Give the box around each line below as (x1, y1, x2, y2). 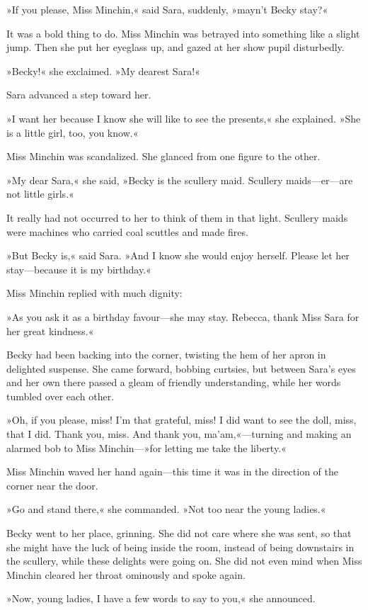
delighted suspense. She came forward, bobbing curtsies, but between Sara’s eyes (6, 361, 356, 375)
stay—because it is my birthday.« (6, 261, 151, 276)
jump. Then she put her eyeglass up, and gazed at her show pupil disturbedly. (6, 40, 345, 55)
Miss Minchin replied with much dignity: (6, 286, 183, 300)
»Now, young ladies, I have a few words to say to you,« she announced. (6, 591, 316, 606)
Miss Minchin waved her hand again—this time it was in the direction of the (6, 464, 338, 479)
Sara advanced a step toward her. (6, 87, 151, 102)
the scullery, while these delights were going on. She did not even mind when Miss (6, 553, 362, 568)
